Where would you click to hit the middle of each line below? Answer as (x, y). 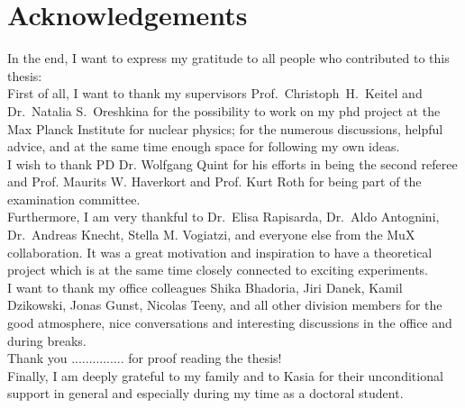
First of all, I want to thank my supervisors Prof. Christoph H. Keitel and (215, 93)
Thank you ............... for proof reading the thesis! (145, 358)
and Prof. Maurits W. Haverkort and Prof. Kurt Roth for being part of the (214, 181)
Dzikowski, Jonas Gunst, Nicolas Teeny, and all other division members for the (225, 305)
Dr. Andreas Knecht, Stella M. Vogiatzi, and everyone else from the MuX (211, 235)
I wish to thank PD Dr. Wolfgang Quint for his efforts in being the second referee (232, 163)
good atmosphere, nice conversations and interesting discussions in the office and (230, 323)
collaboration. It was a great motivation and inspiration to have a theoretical (220, 252)
